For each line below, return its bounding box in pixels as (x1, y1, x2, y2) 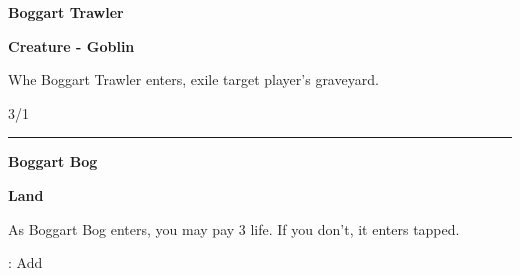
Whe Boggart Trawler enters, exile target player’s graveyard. (8, 69, 379, 90)
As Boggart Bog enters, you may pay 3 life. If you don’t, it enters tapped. (8, 218, 460, 239)
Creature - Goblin (8, 35, 135, 56)
